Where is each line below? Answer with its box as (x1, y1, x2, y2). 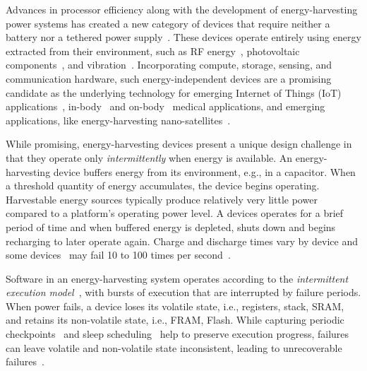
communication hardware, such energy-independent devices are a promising (6, 71, 332, 86)
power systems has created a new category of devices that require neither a (6, 16, 330, 30)
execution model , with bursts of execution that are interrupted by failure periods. (6, 285, 361, 300)
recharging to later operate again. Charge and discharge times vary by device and (6, 233, 358, 248)
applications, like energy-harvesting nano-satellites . (6, 112, 231, 127)
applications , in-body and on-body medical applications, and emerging (6, 99, 325, 114)
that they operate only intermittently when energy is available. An (6, 150, 293, 165)
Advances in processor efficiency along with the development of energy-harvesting (6, 2, 358, 16)
